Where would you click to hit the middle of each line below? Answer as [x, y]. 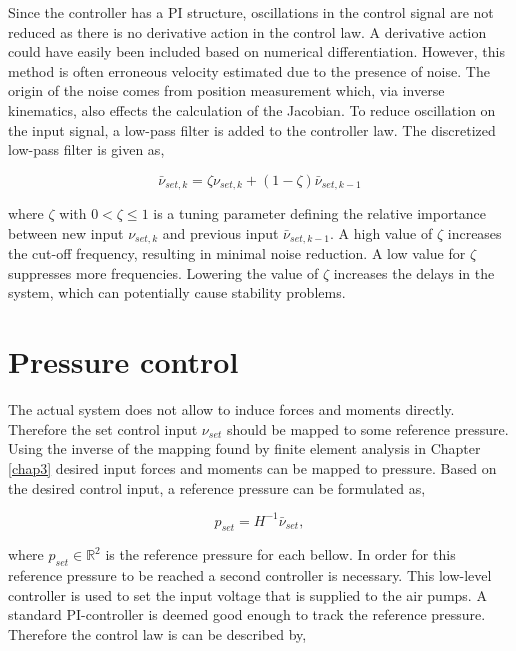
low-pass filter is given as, [86, 149]
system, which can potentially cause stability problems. [177, 292]
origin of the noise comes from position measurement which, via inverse [226, 90]
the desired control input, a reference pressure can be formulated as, [217, 487]
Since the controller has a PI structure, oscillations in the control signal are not [251, 12]
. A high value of [381, 232]
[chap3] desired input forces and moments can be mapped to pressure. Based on [252, 467]
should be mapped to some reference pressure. [367, 428]
